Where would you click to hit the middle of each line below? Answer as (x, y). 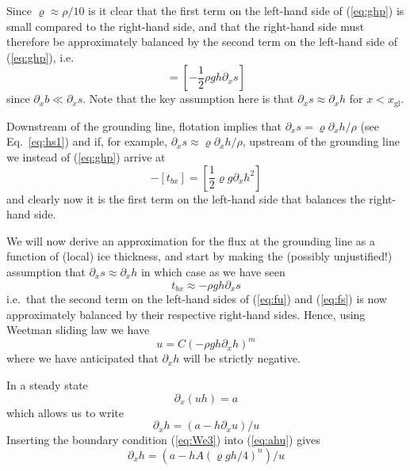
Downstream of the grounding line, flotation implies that (144, 125)
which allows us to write (65, 412)
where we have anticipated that (82, 358)
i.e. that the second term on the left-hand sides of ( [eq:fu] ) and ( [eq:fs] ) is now (197, 299)
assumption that (46, 271)
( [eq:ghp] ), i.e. (40, 57)
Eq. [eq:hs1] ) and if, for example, (87, 141)
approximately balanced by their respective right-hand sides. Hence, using (186, 314)
